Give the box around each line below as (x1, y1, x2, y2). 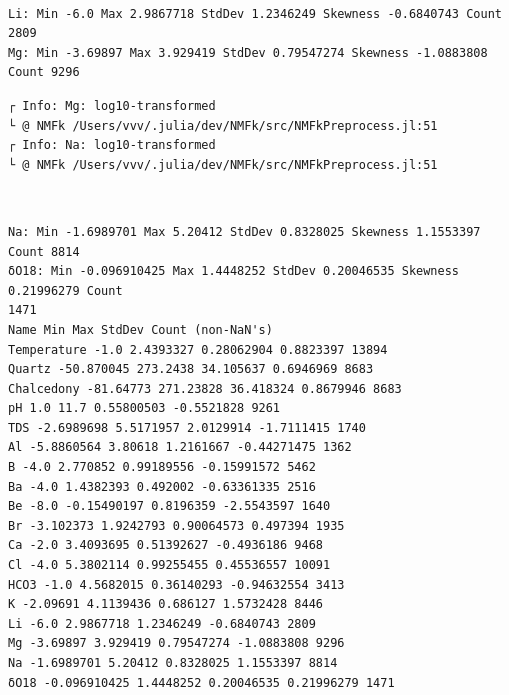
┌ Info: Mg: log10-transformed (8, 98, 216, 113)
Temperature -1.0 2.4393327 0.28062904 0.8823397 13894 (8, 342, 388, 357)
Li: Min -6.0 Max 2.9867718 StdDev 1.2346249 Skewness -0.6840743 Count (8, 6, 502, 21)
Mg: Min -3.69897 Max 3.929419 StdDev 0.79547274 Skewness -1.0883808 (8, 45, 488, 60)
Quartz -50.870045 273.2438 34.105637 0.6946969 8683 (8, 362, 374, 377)
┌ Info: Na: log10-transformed (8, 138, 216, 153)
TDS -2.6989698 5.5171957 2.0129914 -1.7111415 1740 (8, 420, 366, 435)
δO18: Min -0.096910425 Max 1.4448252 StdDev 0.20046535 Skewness (8, 264, 460, 279)
